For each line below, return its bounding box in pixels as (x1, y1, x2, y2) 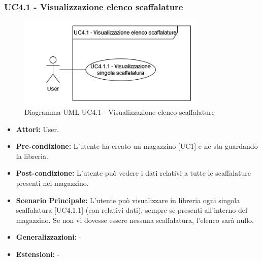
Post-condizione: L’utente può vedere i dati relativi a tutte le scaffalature (16, 168, 251, 178)
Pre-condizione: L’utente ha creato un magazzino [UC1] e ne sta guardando (16, 141, 258, 151)
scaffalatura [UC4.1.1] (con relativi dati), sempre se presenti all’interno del (16, 205, 247, 215)
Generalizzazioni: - (16, 232, 82, 242)
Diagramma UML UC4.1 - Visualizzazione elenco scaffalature (24, 107, 215, 117)
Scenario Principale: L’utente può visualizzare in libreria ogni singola (16, 194, 240, 205)
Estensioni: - (16, 249, 60, 259)
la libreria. (16, 150, 48, 161)
